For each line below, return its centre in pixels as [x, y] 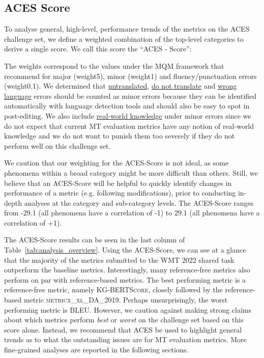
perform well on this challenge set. [57, 145]
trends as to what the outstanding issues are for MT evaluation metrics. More [125, 339]
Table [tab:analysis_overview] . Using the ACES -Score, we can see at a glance [125, 250]
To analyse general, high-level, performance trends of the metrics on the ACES [127, 29]
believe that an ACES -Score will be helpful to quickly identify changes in [118, 183]
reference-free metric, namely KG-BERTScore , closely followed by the [113, 290]
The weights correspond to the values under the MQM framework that [114, 65]
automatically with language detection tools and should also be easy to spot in [127, 106]
